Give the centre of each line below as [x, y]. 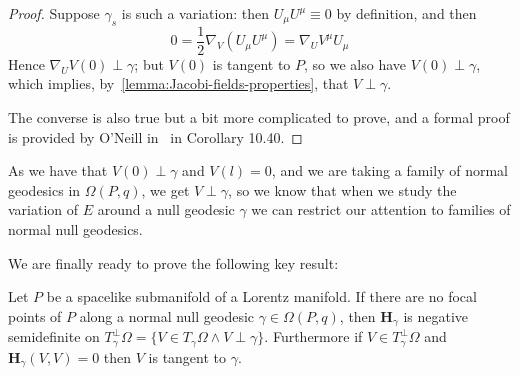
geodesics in [44, 189]
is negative [436, 315]
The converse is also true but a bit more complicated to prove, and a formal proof [259, 117]
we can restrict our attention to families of [381, 209]
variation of [43, 209]
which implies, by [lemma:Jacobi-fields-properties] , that [178, 83]
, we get [165, 189]
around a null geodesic [166, 209]
